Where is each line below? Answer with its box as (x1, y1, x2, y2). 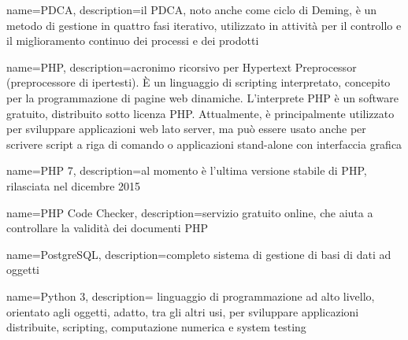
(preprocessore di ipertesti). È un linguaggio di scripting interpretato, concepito (6, 74, 391, 91)
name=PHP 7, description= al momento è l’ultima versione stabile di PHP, (6, 162, 367, 179)
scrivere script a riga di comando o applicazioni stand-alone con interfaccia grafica (6, 135, 402, 152)
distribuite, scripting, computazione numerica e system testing (6, 319, 306, 335)
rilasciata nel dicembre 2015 (6, 177, 141, 194)
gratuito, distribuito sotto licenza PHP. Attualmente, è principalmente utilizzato (6, 105, 395, 121)
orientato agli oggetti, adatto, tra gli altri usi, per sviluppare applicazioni (6, 303, 359, 320)
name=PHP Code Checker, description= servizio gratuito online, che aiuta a (6, 204, 373, 220)
